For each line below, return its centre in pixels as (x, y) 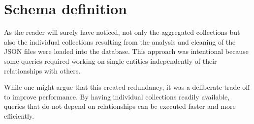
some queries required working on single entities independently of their (111, 61)
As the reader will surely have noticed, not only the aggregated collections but (122, 32)
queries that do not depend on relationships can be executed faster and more (120, 106)
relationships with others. (42, 70)
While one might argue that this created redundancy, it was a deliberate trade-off (127, 87)
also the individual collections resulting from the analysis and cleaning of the (120, 41)
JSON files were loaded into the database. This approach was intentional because (126, 51)
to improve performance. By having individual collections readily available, (117, 96)
